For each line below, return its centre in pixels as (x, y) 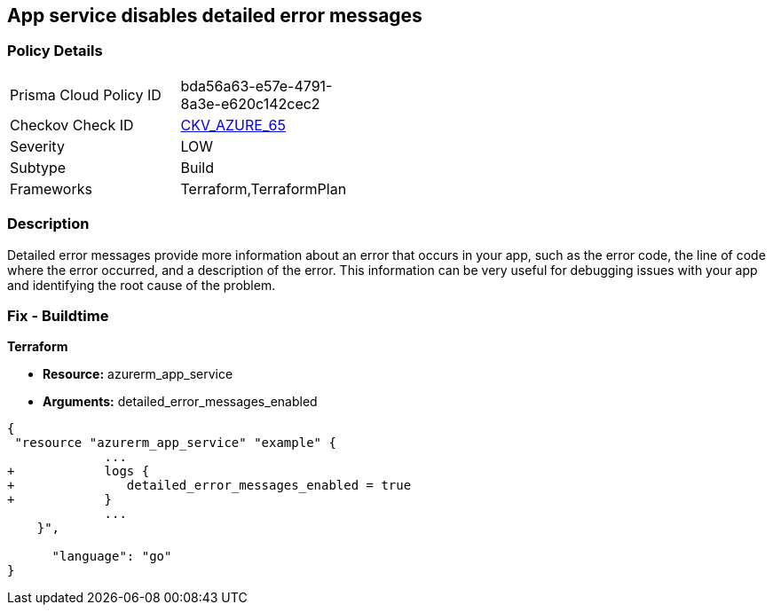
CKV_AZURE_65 (233, 125)
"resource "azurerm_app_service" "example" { (175, 443)
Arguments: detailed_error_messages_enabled (180, 402)
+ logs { (79, 471)
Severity (37, 146)
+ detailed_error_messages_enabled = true (209, 486)
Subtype (38, 167)
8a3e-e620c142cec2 (250, 103)
